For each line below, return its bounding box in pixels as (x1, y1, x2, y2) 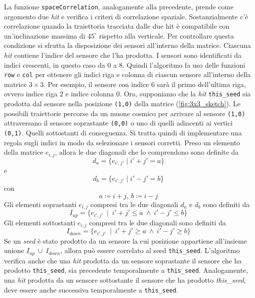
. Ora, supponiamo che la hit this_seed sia (120, 88, 251, 99)
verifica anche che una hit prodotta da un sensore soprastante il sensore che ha (4, 255, 242, 265)
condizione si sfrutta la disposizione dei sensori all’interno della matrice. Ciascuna (4, 40, 251, 50)
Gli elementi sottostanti (4, 217, 76, 227)
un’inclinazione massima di (4, 30, 85, 41)
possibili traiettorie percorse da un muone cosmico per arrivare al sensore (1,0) (4, 108, 246, 118)
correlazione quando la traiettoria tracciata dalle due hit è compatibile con (4, 21, 230, 31)
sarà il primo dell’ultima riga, (157, 79, 246, 89)
